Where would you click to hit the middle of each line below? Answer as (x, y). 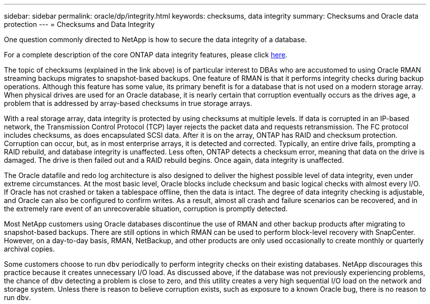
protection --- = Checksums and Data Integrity (80, 24)
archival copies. (29, 249)
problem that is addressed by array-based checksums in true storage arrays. (128, 103)
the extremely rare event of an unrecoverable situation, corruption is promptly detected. (146, 209)
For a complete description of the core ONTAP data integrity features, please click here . (146, 55)
